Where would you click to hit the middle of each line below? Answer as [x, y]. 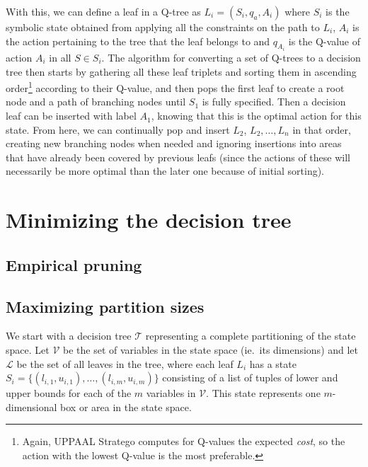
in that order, [322, 129]
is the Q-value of [324, 41]
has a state [273, 363]
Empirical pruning [74, 264]
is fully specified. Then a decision [274, 102]
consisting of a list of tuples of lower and [250, 377]
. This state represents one [263, 393]
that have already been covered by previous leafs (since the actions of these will [178, 157]
